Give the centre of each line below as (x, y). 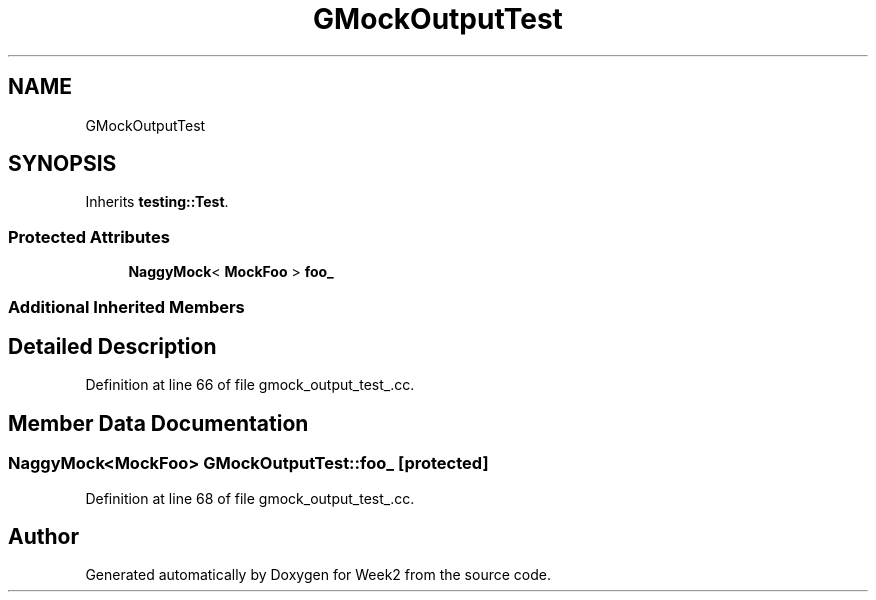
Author (43, 537)
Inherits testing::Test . (157, 202)
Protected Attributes (89, 236)
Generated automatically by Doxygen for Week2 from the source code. (318, 575)
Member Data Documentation (158, 423)
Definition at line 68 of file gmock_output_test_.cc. (250, 498)
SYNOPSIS (62, 164)
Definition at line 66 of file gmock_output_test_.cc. (250, 385)
